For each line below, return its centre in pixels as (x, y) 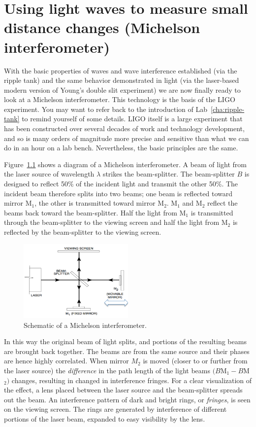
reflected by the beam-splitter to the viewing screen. (83, 232)
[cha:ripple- (227, 109)
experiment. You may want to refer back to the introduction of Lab (106, 109)
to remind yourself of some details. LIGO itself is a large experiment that (132, 119)
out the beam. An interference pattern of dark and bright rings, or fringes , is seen (127, 399)
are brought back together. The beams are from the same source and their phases (127, 351)
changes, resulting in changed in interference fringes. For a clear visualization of (132, 380)
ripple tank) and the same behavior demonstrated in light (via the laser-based (122, 80)
